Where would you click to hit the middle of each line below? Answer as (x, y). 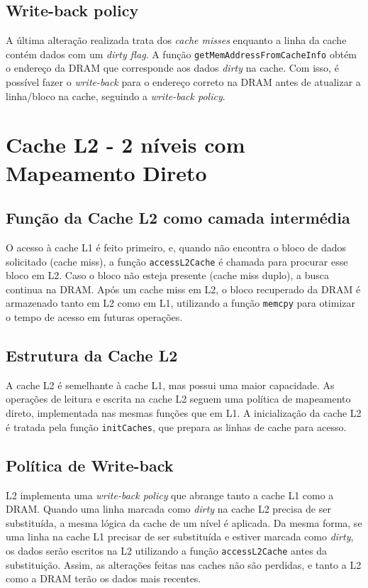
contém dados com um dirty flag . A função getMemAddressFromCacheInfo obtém (182, 54)
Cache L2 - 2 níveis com (126, 145)
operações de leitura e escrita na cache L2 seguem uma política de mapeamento (178, 399)
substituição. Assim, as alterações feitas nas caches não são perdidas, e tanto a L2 (184, 564)
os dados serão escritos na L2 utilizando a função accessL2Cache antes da (167, 550)
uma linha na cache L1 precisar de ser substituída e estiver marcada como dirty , (180, 537)
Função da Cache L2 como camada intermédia (178, 218)
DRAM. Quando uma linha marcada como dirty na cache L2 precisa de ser (168, 509)
